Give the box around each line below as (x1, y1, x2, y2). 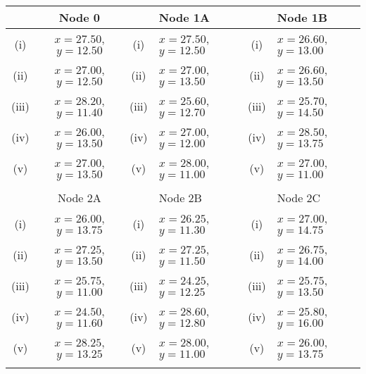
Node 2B (158, 189, 202, 206)
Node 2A (58, 189, 101, 206)
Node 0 (58, 9, 100, 25)
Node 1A (158, 9, 210, 25)
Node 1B (277, 9, 327, 25)
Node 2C (277, 189, 321, 206)
